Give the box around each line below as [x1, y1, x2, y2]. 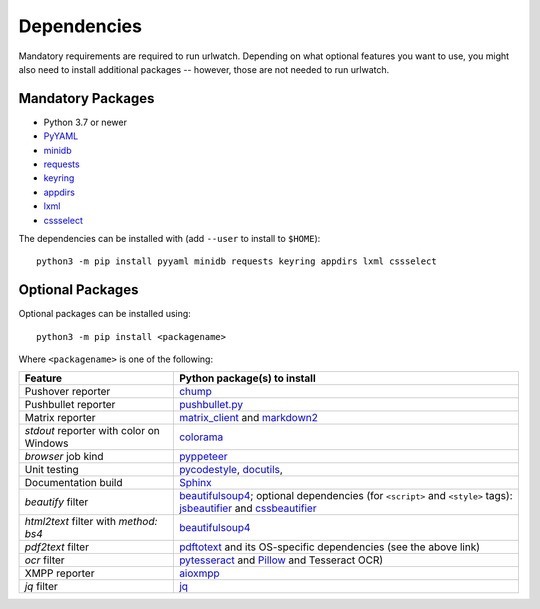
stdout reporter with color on [24, 424, 160, 438]
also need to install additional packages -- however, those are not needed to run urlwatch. [18, 63, 390, 75]
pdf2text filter [24, 540, 90, 554]
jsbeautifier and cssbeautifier [178, 501, 317, 515]
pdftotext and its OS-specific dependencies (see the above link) [178, 540, 480, 554]
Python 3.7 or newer [43, 116, 127, 128]
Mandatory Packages [18, 90, 155, 107]
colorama [178, 430, 224, 444]
